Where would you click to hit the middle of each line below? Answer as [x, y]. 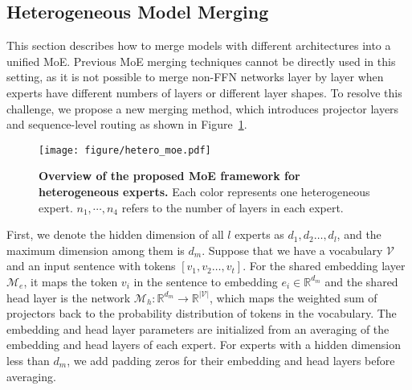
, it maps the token [71, 281]
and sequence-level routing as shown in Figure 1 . [127, 124]
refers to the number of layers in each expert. [233, 207]
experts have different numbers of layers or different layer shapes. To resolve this [204, 92]
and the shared [361, 281]
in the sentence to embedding [206, 281]
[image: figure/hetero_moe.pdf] [125, 150]
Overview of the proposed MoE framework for [169, 176]
